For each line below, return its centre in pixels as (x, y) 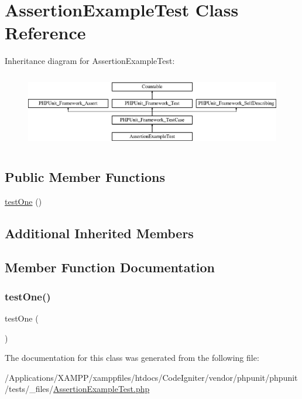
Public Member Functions (85, 176)
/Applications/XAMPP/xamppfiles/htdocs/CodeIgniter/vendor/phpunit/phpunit (151, 377)
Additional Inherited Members (99, 233)
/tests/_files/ (29, 389)
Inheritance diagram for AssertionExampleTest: (90, 61)
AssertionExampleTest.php (102, 389)
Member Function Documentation (110, 267)
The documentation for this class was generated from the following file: (132, 358)
